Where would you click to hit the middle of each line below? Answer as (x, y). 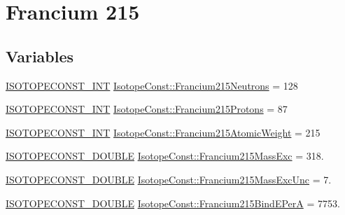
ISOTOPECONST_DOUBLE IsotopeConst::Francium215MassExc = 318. (165, 156)
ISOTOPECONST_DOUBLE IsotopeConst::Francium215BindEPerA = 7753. (173, 203)
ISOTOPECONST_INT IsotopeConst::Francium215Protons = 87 (147, 109)
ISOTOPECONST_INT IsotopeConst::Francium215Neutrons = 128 (152, 85)
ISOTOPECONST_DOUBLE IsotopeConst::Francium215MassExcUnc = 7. (169, 179)
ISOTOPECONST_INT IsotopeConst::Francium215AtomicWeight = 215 (163, 132)
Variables (40, 56)
